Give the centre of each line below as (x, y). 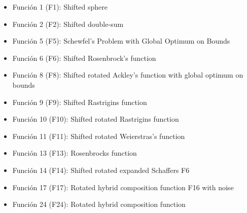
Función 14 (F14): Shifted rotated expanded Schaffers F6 (101, 170)
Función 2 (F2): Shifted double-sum (68, 24)
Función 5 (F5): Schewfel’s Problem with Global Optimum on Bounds (121, 41)
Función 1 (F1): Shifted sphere (60, 7)
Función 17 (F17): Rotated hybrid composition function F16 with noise (123, 187)
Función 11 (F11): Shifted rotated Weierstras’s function (99, 136)
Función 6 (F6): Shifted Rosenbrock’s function (84, 58)
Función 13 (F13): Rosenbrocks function (75, 153)
